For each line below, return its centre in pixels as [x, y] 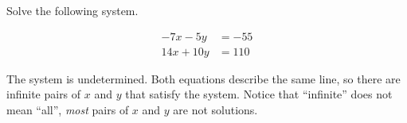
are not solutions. [215, 109]
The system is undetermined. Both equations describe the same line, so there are [203, 78]
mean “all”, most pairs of [68, 109]
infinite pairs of [44, 94]
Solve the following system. [72, 10]
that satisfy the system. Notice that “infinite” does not [259, 94]
